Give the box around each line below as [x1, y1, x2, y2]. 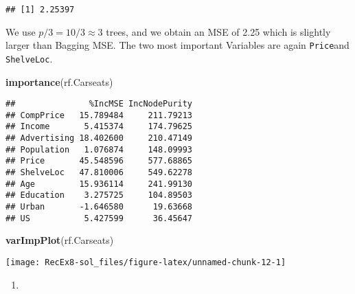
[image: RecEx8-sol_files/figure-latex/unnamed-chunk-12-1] [5, 257, 286, 267]
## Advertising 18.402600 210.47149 [5, 133, 193, 144]
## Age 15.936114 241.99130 [5, 179, 193, 189]
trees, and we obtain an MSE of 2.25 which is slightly [106, 24, 331, 38]
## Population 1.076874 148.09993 [5, 144, 193, 155]
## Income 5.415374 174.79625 [5, 122, 193, 132]
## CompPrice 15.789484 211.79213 [5, 110, 193, 120]
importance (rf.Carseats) [5, 74, 113, 89]
